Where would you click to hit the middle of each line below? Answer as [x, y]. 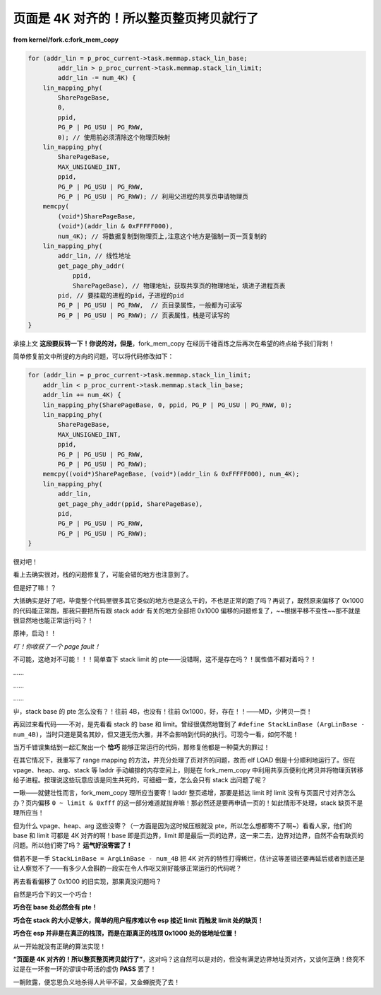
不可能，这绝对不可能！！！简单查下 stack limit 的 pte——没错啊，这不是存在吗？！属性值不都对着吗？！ [165, 659]
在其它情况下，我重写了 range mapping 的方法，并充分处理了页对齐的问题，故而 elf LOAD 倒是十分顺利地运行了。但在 [184, 760]
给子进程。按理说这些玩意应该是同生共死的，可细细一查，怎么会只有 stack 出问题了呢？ [140, 780]
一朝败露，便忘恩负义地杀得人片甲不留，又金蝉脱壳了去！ [96, 982]
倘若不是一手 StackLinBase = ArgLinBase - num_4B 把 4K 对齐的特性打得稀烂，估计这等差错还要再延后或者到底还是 [189, 858]
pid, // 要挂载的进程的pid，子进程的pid [121, 295]
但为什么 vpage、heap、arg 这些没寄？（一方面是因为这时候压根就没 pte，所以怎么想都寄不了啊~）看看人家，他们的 [182, 825]
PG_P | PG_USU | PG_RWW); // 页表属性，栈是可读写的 [144, 315]
